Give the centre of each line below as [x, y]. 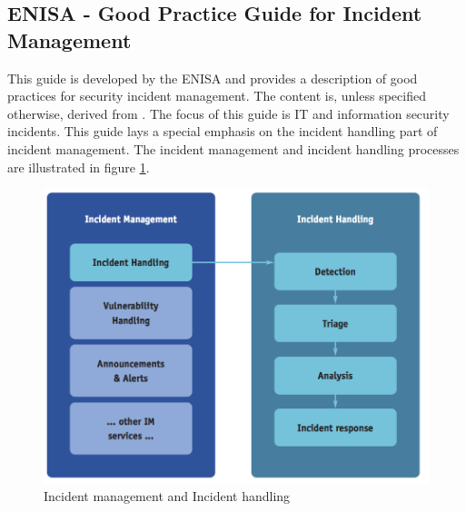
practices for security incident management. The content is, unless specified [217, 96]
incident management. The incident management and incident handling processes [233, 148]
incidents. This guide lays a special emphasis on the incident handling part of [223, 131]
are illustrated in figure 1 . [79, 167]
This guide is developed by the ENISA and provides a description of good [213, 78]
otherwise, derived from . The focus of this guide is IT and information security [228, 113]
